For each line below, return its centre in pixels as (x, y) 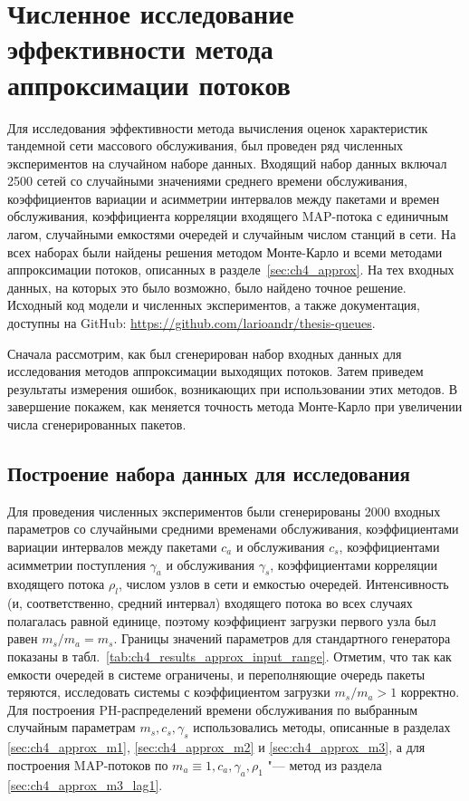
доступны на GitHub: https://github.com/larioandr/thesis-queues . (191, 323)
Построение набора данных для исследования (209, 473)
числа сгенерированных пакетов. (97, 424)
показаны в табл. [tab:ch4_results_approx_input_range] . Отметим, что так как (230, 656)
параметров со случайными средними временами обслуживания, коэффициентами (233, 529)
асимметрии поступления (77, 564)
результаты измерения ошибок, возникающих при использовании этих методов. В (233, 388)
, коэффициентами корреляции (354, 564)
